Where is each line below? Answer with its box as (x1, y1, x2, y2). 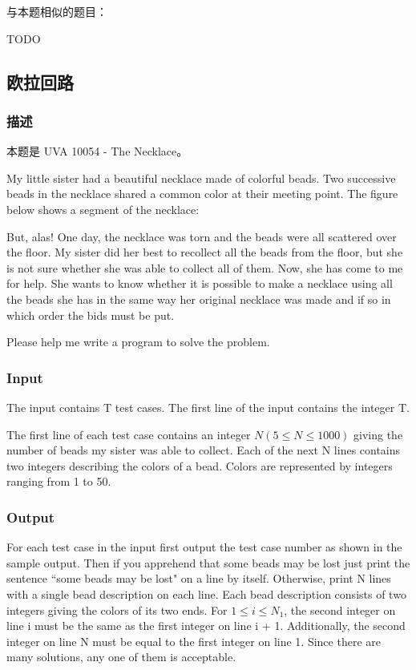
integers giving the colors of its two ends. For (6, 601, 228, 618)
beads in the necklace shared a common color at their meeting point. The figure (6, 185, 398, 202)
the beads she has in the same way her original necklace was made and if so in (6, 290, 391, 307)
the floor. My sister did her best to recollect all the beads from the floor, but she (6, 244, 403, 260)
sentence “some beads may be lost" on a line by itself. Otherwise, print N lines (6, 570, 391, 587)
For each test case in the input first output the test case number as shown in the (6, 539, 402, 555)
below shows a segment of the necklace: (6, 200, 200, 217)
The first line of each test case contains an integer (6, 426, 251, 442)
